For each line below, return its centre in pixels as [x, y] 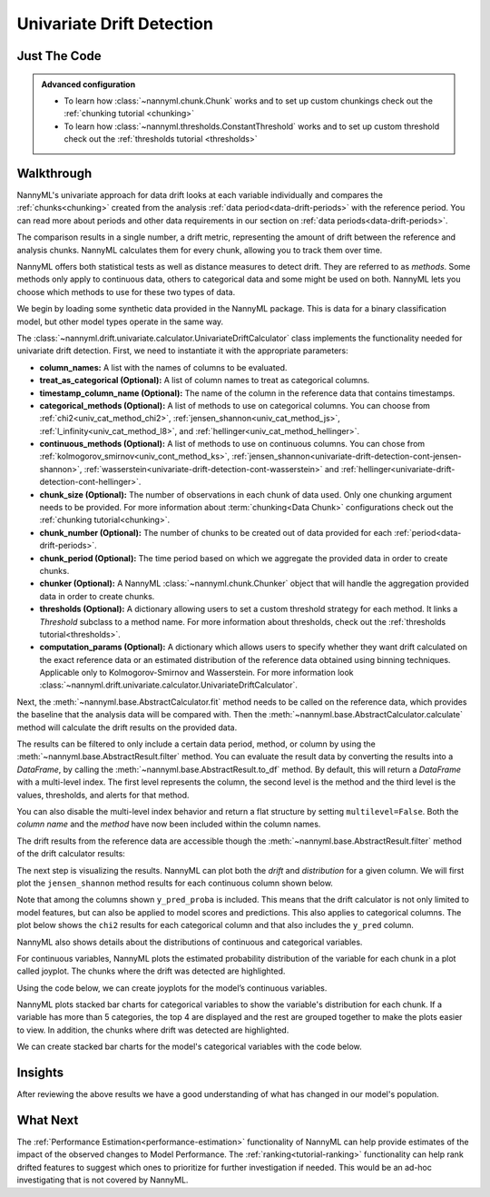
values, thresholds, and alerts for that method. [103, 795]
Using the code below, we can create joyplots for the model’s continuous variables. [172, 988]
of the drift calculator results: [71, 854]
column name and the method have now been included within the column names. [169, 824]
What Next [48, 1120]
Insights [40, 1073]
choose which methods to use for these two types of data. [126, 292]
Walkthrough [54, 173]
